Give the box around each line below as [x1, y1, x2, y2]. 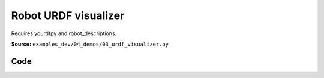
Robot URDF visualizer [11, 9, 125, 22]
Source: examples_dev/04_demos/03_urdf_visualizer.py [11, 40, 169, 48]
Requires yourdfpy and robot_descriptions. [11, 30, 117, 37]
